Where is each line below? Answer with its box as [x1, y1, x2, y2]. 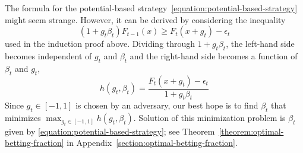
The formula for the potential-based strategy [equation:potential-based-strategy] [5, 2, 298, 14]
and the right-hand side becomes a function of [130, 49, 298, 62]
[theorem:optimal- [219, 125, 284, 137]
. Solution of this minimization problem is [133, 111, 286, 124]
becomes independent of [5, 49, 92, 62]
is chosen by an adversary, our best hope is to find [75, 99, 258, 111]
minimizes [5, 111, 41, 124]
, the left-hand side [226, 37, 295, 50]
